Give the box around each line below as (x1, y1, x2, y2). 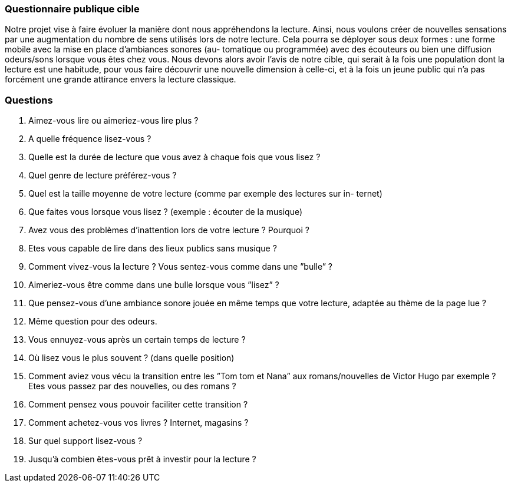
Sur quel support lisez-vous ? (28, 436, 143, 446)
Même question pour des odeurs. (28, 316, 157, 327)
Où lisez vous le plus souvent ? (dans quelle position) (28, 353, 235, 363)
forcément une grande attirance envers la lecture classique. (5, 74, 236, 85)
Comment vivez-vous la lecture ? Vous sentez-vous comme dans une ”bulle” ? (28, 261, 333, 272)
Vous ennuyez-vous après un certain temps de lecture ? (28, 334, 246, 345)
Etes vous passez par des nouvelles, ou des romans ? (28, 381, 236, 392)
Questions (5, 94, 53, 106)
